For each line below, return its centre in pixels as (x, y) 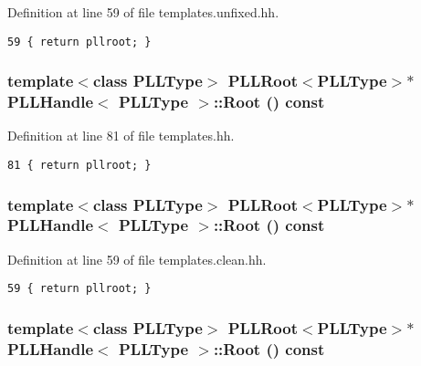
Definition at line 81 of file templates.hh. (121, 136)
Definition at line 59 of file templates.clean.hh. (137, 259)
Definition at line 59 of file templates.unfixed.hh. (143, 12)
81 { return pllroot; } (79, 165)
